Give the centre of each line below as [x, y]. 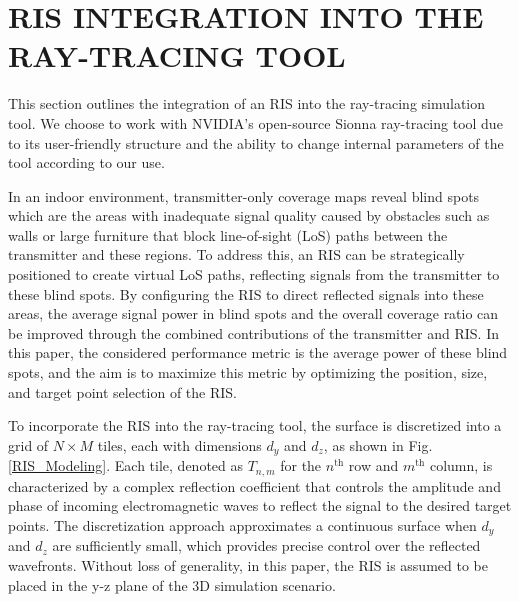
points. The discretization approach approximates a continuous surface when [242, 524]
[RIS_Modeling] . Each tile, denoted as [125, 465]
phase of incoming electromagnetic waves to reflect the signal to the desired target [260, 505]
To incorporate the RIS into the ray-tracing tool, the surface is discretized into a [255, 425]
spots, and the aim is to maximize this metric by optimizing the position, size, [248, 372]
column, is [461, 465]
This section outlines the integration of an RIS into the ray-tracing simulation [247, 103]
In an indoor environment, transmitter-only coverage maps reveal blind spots [244, 195]
